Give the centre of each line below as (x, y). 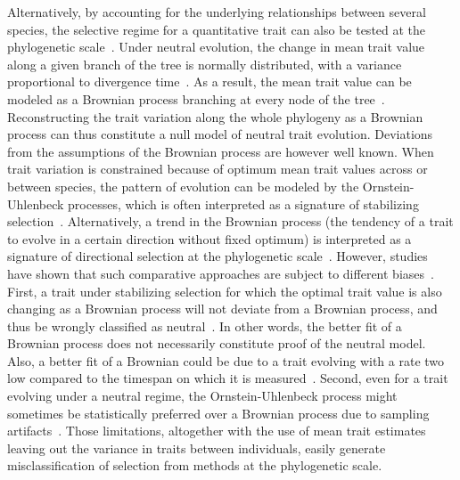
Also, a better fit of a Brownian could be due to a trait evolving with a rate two (226, 360)
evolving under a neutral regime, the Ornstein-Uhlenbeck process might (202, 396)
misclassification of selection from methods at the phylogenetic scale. (195, 465)
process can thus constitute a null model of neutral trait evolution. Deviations (220, 134)
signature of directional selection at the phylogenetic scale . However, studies (218, 256)
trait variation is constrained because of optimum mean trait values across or (218, 169)
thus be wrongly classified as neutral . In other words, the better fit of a (205, 325)
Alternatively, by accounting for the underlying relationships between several (217, 12)
